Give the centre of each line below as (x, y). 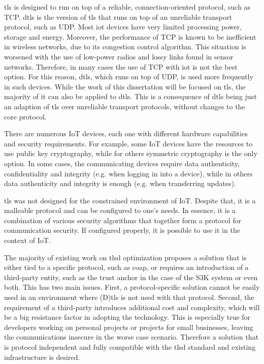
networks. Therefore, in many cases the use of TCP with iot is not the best (121, 66)
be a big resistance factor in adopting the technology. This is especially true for (127, 317)
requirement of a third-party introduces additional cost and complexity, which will (132, 307)
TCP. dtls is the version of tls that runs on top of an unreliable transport (118, 17)
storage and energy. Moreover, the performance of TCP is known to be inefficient (130, 36)
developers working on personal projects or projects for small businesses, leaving (129, 327)
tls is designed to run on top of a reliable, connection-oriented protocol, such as (127, 7)
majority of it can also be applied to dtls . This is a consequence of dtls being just (130, 96)
